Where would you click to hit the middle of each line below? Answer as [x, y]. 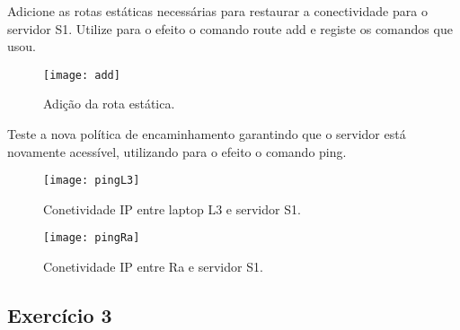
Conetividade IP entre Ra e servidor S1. [153, 267]
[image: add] [82, 75]
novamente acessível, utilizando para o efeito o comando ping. [177, 151]
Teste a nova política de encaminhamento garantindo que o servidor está [207, 134]
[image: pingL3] [92, 181]
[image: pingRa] [92, 238]
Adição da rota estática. [109, 104]
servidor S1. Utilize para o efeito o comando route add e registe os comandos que [230, 28]
